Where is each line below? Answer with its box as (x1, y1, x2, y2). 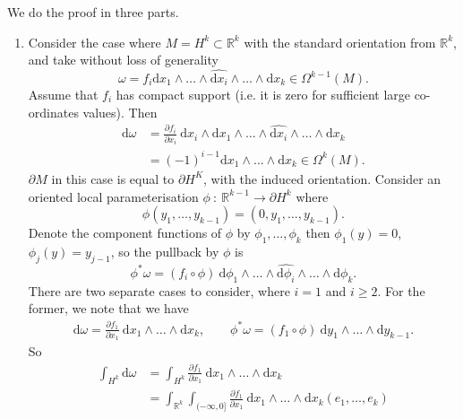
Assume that (28, 85, 99, 103)
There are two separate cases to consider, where (28, 281, 290, 300)
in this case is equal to (51, 169, 175, 188)
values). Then (82, 102, 158, 121)
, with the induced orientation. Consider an (203, 169, 442, 188)
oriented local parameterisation (28, 187, 199, 205)
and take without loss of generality (28, 50, 219, 69)
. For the (377, 281, 425, 300)
